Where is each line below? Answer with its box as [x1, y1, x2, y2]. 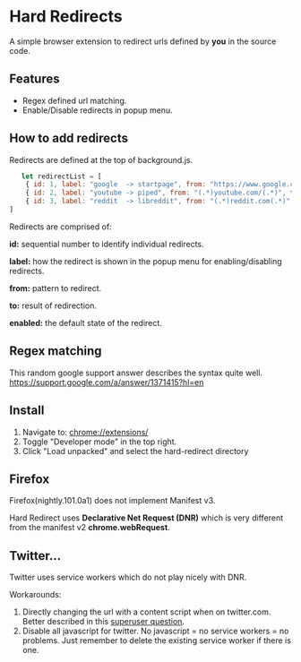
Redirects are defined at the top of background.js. [9, 154, 193, 165]
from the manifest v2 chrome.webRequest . [9, 522, 170, 533]
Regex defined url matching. [21, 95, 127, 106]
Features [9, 72, 60, 87]
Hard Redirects [9, 6, 123, 27]
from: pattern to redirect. [9, 282, 102, 293]
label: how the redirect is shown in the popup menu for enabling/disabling [9, 255, 282, 266]
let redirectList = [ [21, 172, 102, 181]
